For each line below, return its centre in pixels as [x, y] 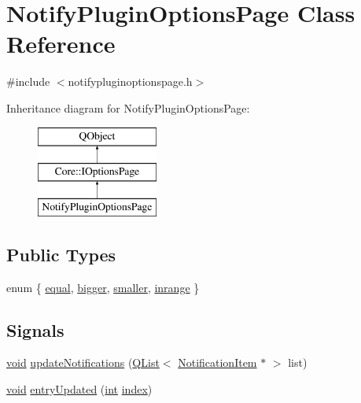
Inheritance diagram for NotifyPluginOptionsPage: [128, 107]
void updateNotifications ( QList [83, 362]
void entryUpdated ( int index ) [79, 389]
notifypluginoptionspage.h [130, 81]
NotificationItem [217, 362]
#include [28, 81]
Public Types [61, 254]
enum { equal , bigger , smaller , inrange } [103, 287]
